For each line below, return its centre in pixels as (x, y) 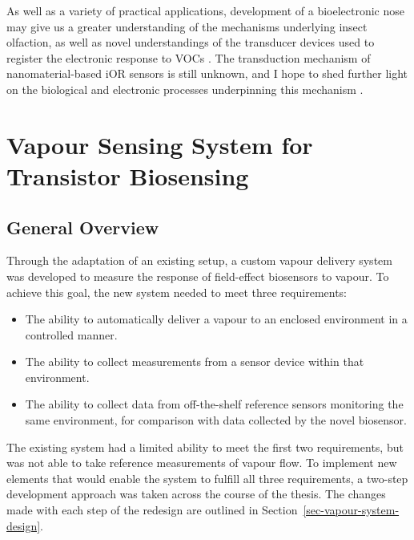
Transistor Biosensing (128, 175)
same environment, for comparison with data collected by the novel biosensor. (216, 420)
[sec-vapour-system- (351, 510)
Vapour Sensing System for (160, 144)
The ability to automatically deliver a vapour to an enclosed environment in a (216, 319)
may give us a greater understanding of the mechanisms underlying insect (187, 26)
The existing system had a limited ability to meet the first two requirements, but (205, 447)
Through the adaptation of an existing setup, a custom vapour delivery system (199, 260)
